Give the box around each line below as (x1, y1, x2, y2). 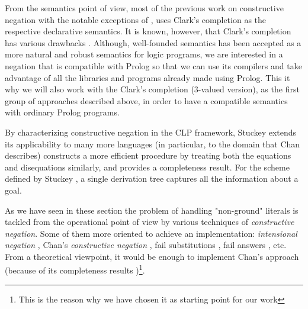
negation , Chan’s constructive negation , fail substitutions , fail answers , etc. (5, 239, 287, 251)
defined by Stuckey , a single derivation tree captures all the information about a (5, 172, 299, 185)
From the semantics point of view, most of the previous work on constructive (5, 2, 284, 14)
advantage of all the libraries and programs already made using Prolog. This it (5, 71, 290, 83)
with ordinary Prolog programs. (5, 106, 120, 118)
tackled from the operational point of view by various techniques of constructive (5, 215, 294, 228)
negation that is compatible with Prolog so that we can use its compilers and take (5, 59, 302, 72)
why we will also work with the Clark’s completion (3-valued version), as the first (5, 83, 300, 95)
